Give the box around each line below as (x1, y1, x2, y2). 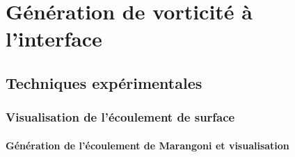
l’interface (6, 24, 102, 53)
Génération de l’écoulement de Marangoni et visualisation (6, 138, 289, 152)
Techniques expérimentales (6, 72, 202, 93)
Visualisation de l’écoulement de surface (6, 108, 235, 126)
